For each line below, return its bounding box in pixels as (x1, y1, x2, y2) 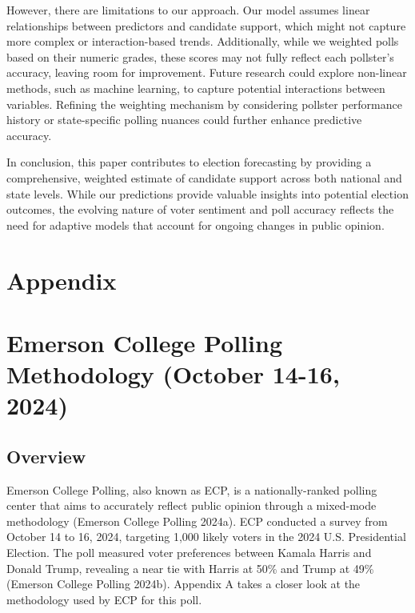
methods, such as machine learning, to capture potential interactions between (6, 79, 385, 96)
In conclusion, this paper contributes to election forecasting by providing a (6, 154, 372, 170)
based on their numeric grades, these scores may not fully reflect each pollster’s (6, 48, 394, 65)
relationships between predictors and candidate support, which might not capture (6, 17, 406, 34)
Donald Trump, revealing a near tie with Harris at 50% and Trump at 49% (6, 559, 374, 576)
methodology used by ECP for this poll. (6, 591, 202, 607)
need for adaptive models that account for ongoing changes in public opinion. (6, 216, 385, 233)
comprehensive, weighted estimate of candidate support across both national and (6, 169, 402, 186)
